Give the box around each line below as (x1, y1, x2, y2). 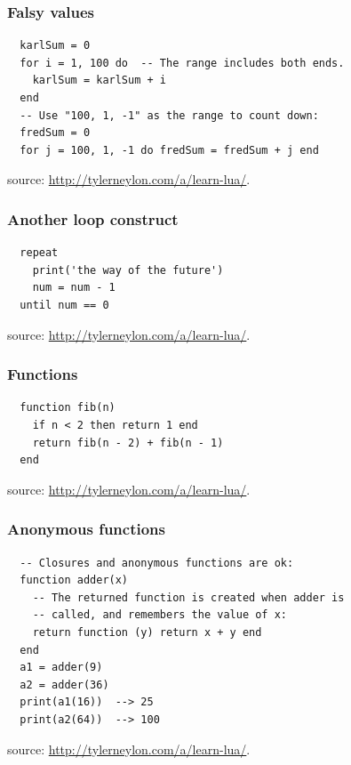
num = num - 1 (32, 281, 116, 294)
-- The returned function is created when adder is (32, 591, 345, 604)
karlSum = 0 (20, 39, 91, 52)
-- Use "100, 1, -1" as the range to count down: (20, 109, 319, 122)
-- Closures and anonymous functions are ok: (20, 556, 294, 569)
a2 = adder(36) (20, 678, 109, 691)
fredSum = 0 (20, 126, 91, 140)
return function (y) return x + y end (32, 625, 262, 639)
